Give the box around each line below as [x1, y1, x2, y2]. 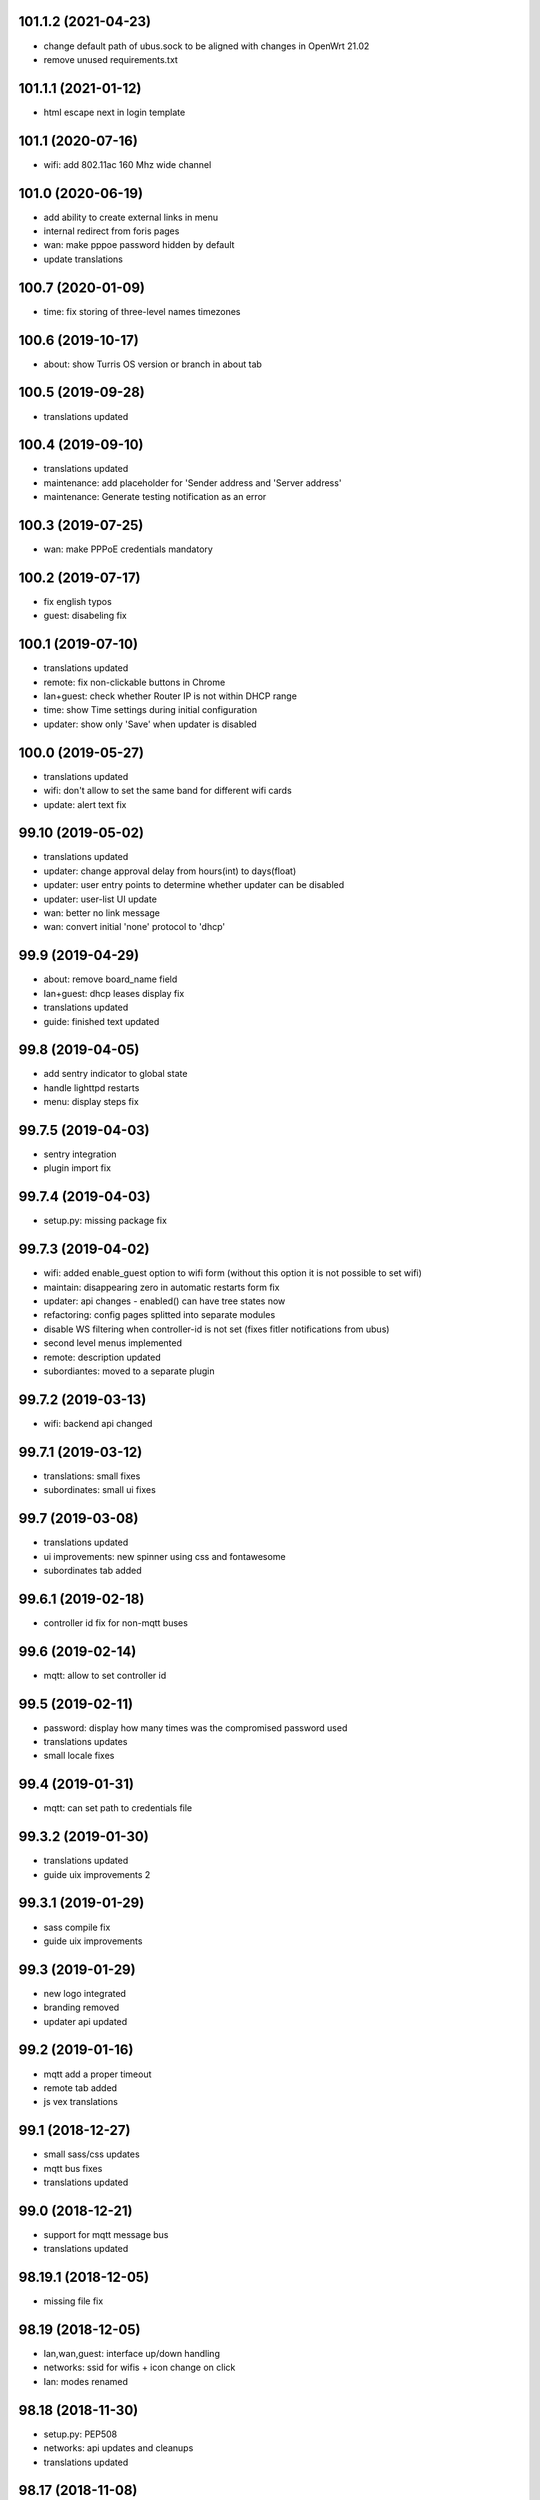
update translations [43, 253, 124, 265]
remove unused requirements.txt [43, 53, 179, 65]
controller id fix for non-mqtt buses [43, 1616, 189, 1629]
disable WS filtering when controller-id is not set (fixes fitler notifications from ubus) [43, 1323, 390, 1335]
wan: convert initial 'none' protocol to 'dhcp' [43, 921, 225, 933]
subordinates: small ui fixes [43, 1484, 157, 1496]
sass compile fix [43, 1921, 111, 1933]
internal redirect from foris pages [43, 225, 180, 237]
